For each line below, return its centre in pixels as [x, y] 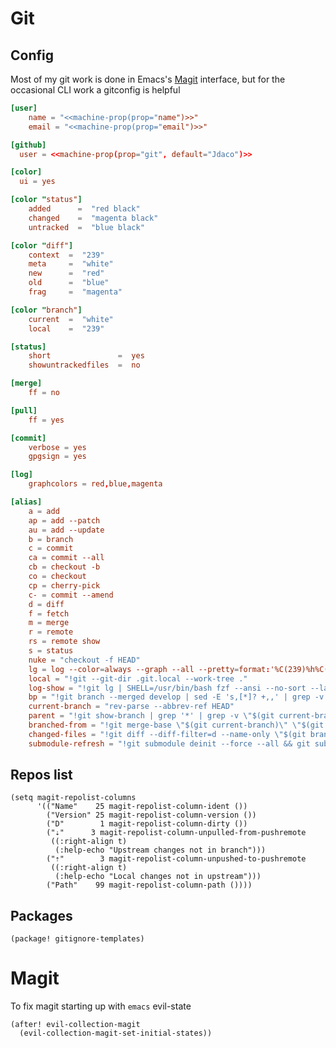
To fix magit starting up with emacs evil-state [101, 1006]
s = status [51, 651]
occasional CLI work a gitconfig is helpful [95, 90]
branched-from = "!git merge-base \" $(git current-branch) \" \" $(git [176, 725]
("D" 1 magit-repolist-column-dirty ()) [147, 824]
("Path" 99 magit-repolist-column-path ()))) [149, 885]
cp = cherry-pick [64, 585]
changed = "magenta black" [93, 218]
